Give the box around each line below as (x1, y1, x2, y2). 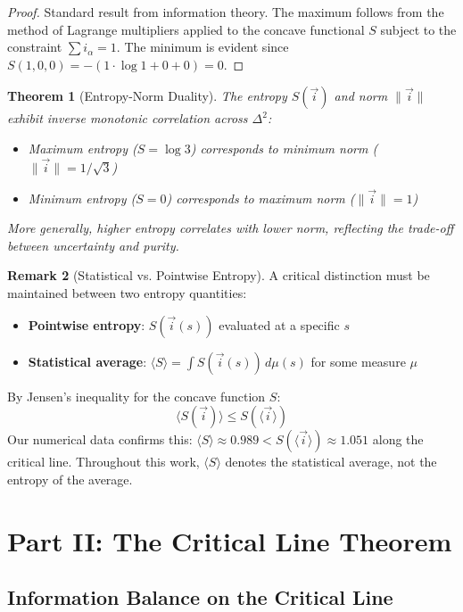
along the (372, 430, 424, 449)
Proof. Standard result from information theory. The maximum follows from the (7, 3, 444, 21)
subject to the (380, 20, 457, 38)
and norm (334, 87, 388, 105)
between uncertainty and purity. (7, 236, 179, 254)
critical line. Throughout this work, (7, 452, 200, 471)
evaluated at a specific (219, 315, 340, 334)
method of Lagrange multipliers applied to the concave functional (7, 20, 365, 38)
